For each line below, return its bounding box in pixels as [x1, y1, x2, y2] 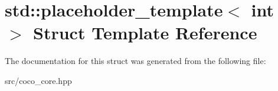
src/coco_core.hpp [5, 74, 72, 86]
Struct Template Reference [33, 21, 257, 45]
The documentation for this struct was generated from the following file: [5, 55, 266, 67]
